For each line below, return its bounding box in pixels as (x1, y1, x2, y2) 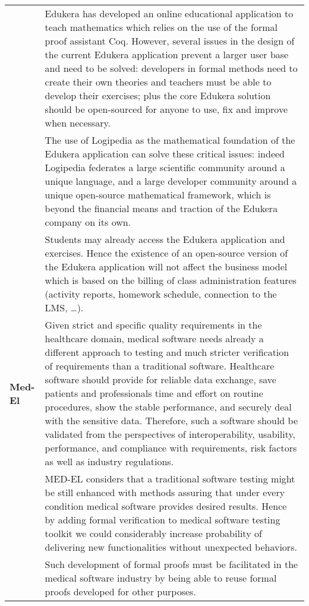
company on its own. (45, 215, 131, 229)
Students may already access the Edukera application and (45, 232, 285, 246)
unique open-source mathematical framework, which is (45, 188, 271, 201)
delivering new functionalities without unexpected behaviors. (45, 540, 297, 554)
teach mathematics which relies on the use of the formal (45, 20, 278, 34)
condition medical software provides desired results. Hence (45, 499, 287, 513)
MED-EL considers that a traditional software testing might (45, 472, 295, 485)
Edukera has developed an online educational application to (45, 7, 294, 20)
